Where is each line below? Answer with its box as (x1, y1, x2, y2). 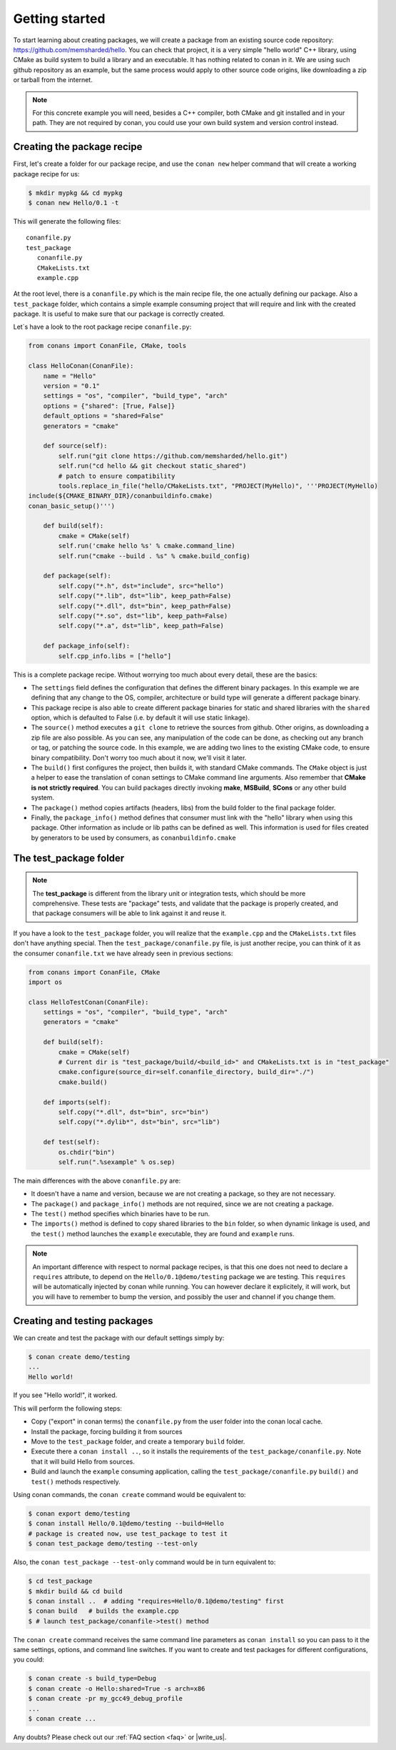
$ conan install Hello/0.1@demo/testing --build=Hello (28, 1519, 224, 1528)
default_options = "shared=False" (43, 412, 164, 420)
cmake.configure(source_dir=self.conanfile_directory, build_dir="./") (58, 1068, 315, 1076)
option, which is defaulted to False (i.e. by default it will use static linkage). (31, 713, 250, 722)
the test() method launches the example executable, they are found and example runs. (31, 1229, 295, 1238)
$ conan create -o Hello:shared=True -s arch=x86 (28, 1684, 205, 1693)
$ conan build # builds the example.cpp (28, 1607, 179, 1615)
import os (28, 978, 63, 986)
